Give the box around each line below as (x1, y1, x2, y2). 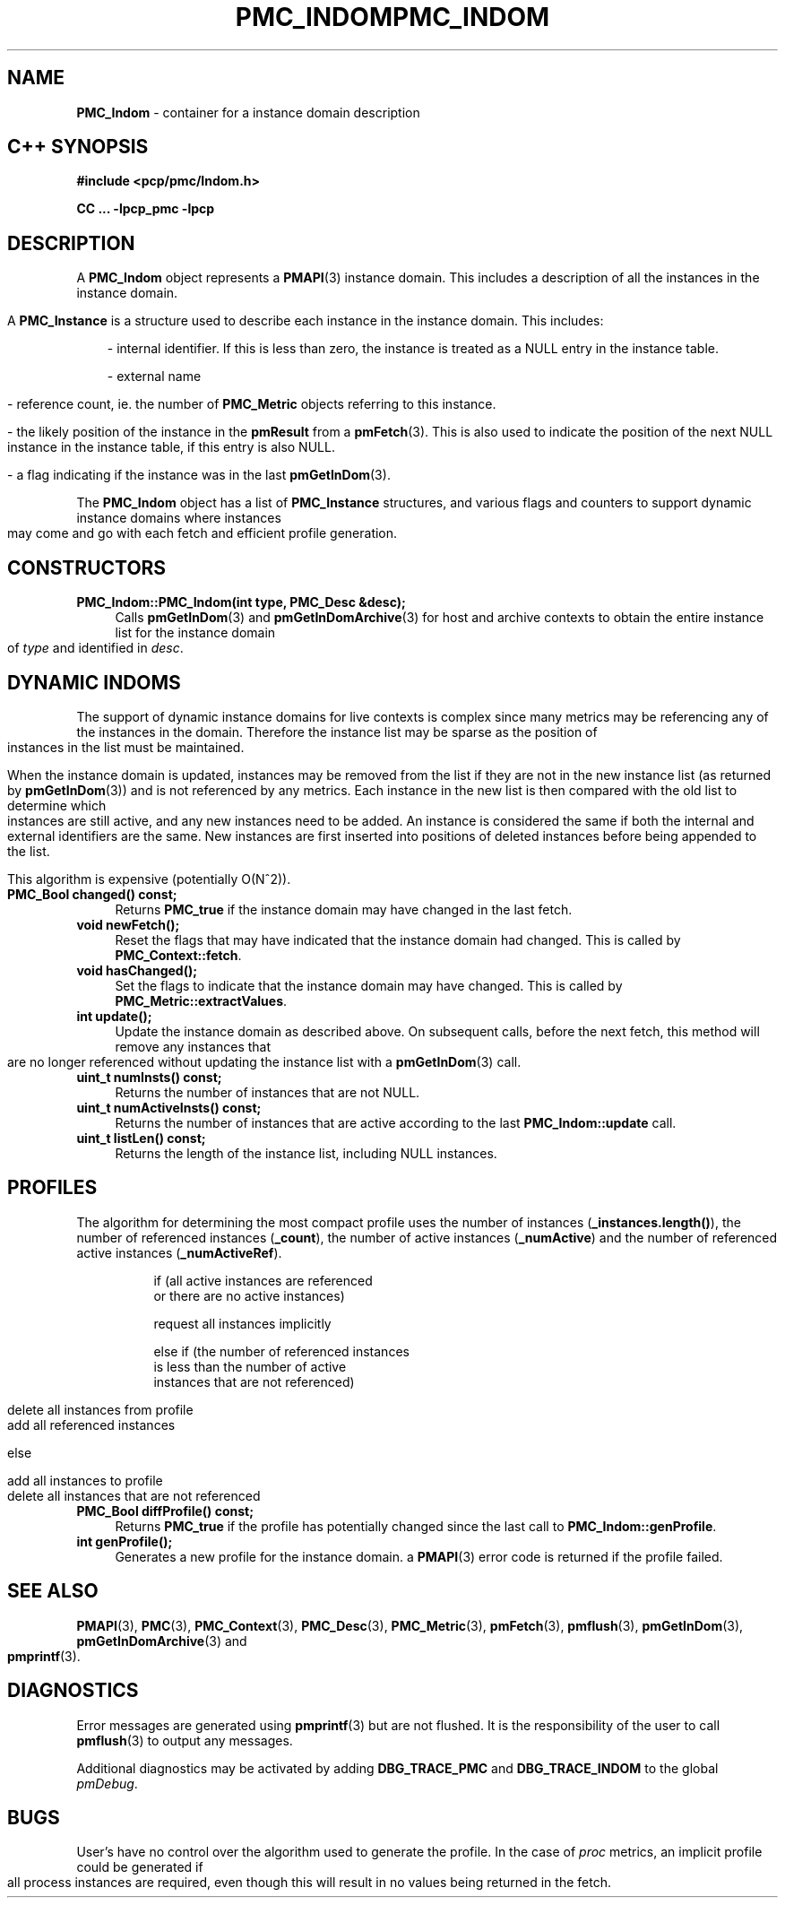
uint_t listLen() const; (76, 1130, 206, 1146)
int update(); (76, 1008, 152, 1024)
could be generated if (76, 1859, 203, 1875)
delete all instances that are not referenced (7, 1487, 261, 1503)
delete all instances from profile (7, 1401, 194, 1417)
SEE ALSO (7, 1580, 99, 1603)
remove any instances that (115, 1038, 272, 1054)
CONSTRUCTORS (7, 556, 167, 579)
